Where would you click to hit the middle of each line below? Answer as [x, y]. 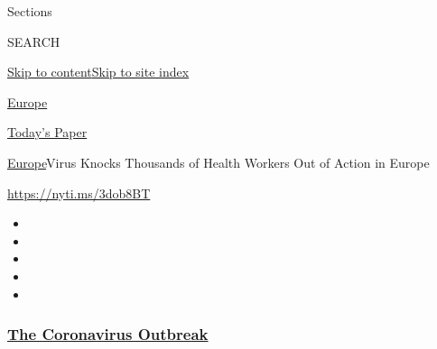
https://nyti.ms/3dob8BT [79, 193]
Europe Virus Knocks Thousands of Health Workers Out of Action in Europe [218, 162]
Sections [30, 11]
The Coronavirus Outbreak [108, 334]
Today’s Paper [47, 132]
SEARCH [34, 41]
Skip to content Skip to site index [98, 72]
